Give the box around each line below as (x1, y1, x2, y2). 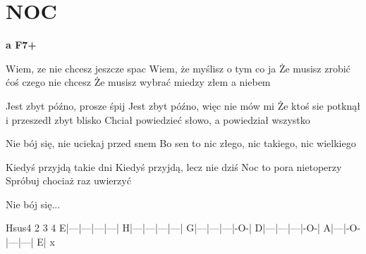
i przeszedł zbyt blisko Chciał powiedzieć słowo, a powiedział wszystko (6, 112, 310, 127)
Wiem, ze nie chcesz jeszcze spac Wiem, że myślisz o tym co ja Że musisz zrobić (6, 61, 350, 75)
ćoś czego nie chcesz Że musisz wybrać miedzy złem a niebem (6, 75, 271, 89)
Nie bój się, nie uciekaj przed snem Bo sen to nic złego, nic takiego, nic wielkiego (6, 136, 356, 151)
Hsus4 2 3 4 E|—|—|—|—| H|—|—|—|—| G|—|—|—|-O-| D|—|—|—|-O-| (6, 220, 320, 235)
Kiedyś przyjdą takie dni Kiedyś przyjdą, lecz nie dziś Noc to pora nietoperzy (6, 159, 342, 174)
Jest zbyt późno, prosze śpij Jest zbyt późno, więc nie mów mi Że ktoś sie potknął (6, 98, 360, 113)
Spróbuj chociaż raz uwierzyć (6, 173, 131, 188)
